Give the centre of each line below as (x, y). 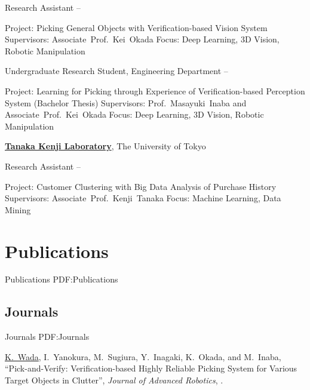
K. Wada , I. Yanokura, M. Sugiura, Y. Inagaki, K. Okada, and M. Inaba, (143, 356)
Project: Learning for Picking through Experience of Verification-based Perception (155, 90)
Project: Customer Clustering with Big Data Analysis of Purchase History (141, 186)
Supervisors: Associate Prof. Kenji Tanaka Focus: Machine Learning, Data (143, 198)
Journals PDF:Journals (47, 337)
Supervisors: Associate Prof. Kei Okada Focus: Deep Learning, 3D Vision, (142, 39)
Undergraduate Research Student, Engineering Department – (116, 71)
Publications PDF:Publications (62, 279)
